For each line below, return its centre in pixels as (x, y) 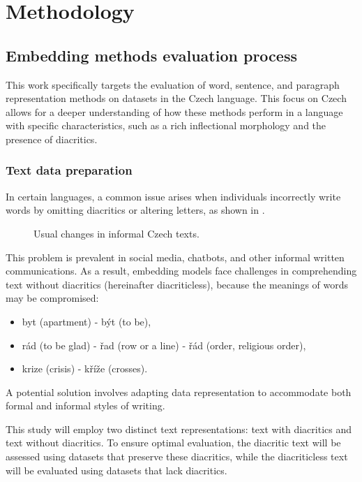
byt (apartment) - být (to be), (86, 321)
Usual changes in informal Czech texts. (116, 233)
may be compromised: (52, 298)
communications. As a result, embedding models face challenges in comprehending (181, 271)
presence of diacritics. (52, 139)
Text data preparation (69, 170)
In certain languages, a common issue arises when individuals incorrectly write (173, 196)
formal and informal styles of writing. (85, 406)
